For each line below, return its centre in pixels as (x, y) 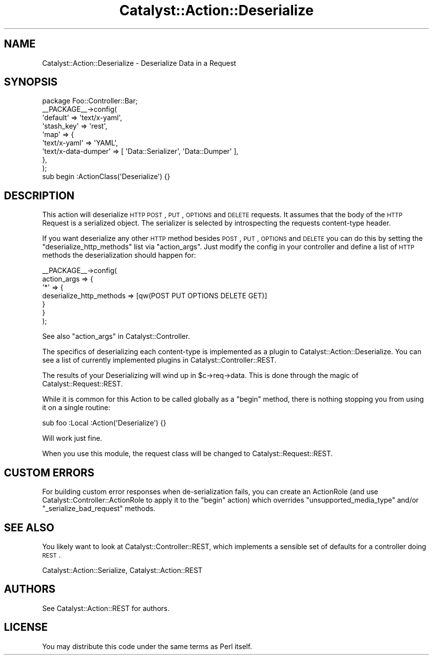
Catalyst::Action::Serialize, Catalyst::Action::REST (122, 570)
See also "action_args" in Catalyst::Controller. (116, 336)
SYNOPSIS (31, 82)
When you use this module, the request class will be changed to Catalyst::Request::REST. (188, 454)
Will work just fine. (72, 438)
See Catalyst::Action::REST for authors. (106, 608)
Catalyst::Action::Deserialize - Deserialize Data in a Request (139, 63)
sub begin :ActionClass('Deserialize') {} (106, 177)
